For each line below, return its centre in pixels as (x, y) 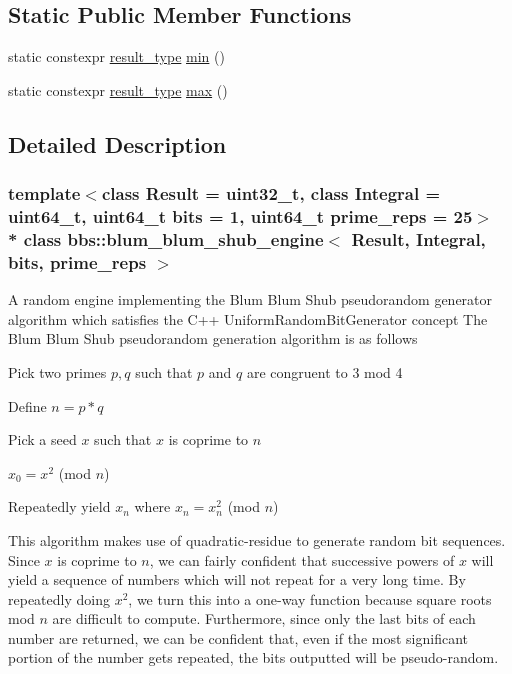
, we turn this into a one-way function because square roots (310, 598)
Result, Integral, (418, 238)
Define (27, 405)
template (44, 193)
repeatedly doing (59, 598)
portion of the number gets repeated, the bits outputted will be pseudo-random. (253, 657)
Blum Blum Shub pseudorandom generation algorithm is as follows (213, 338)
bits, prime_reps (77, 261)
